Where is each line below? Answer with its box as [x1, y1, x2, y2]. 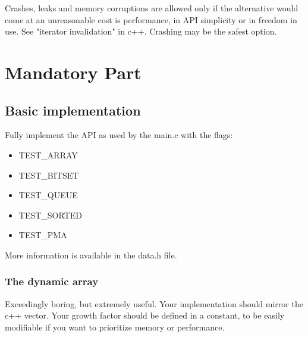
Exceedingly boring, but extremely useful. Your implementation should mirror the [5, 297, 303, 310]
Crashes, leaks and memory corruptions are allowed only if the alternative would [5, 2, 298, 14]
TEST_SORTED [18, 208, 82, 221]
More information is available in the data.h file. [5, 248, 177, 261]
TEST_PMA [18, 229, 67, 241]
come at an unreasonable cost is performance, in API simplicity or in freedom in [5, 13, 297, 26]
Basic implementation [5, 101, 141, 119]
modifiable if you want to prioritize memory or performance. [5, 320, 225, 333]
